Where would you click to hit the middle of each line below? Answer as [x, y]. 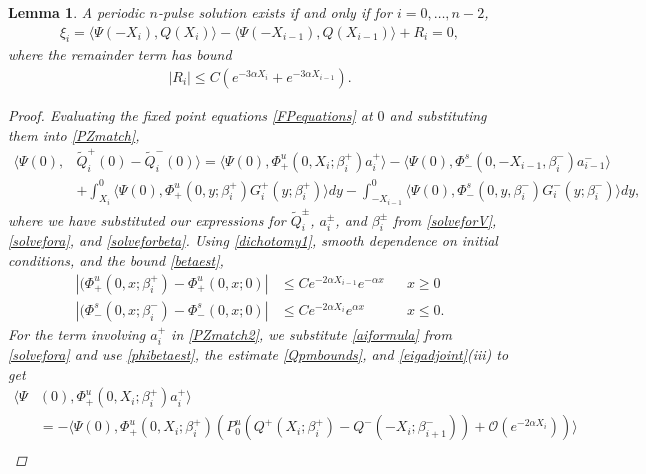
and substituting [438, 115]
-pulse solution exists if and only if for [274, 12]
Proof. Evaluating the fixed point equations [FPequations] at [190, 115]
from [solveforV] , [445, 219]
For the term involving [77, 333]
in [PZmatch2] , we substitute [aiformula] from [311, 333]
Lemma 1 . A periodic [76, 12]
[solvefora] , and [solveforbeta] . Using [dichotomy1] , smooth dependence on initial [253, 240]
